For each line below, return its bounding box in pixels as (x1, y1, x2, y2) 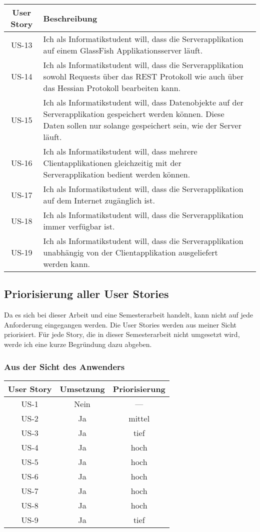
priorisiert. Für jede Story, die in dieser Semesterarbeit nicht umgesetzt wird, (4, 329, 240, 339)
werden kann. (43, 258, 90, 269)
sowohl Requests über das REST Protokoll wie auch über (43, 70, 244, 82)
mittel (128, 412, 150, 424)
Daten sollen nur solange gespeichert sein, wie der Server (43, 119, 241, 131)
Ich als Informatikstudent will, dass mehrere (43, 145, 197, 157)
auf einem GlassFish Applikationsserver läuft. (43, 44, 203, 56)
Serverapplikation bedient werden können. (43, 168, 190, 180)
